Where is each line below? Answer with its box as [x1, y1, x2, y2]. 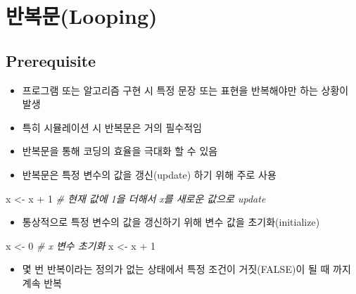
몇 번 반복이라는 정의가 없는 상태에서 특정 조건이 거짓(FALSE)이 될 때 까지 [22, 262, 351, 276]
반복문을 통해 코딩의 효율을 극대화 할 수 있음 [22, 143, 218, 158]
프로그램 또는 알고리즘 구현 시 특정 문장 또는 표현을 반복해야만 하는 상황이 [22, 82, 349, 97]
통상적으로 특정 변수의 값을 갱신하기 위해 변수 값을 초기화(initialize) [22, 215, 320, 229]
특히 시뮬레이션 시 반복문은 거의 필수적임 [22, 120, 202, 134]
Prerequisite [6, 49, 96, 71]
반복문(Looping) [6, 1, 158, 30]
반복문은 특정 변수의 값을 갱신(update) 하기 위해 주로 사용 [22, 167, 276, 181]
